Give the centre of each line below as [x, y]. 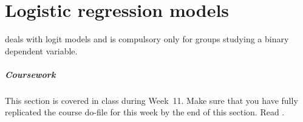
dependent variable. [41, 50]
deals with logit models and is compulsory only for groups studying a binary [147, 39]
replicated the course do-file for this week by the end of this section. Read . [145, 112]
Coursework [30, 74]
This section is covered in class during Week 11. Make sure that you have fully [151, 100]
